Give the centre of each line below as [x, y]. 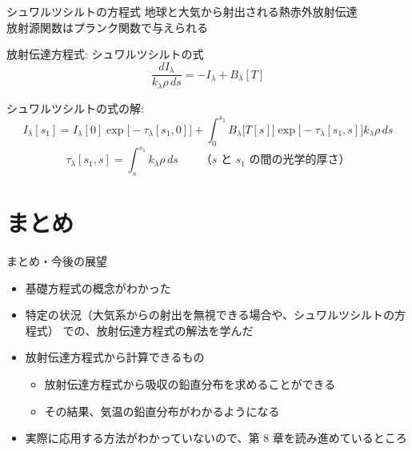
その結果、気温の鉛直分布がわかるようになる [162, 411]
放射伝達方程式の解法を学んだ [175, 330]
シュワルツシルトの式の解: [75, 108]
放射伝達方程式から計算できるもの [115, 357]
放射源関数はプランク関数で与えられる [107, 27]
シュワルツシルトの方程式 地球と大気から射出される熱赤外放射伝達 [182, 11]
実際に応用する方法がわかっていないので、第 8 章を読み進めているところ [216, 438]
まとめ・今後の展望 [57, 261]
